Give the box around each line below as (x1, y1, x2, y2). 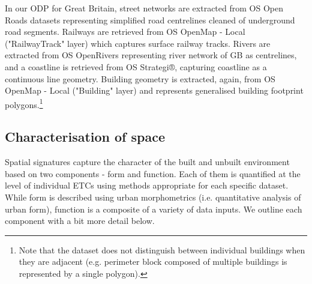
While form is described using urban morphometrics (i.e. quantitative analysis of (5, 190, 301, 203)
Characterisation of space (5, 127, 166, 146)
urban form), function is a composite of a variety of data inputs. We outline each (5, 202, 302, 215)
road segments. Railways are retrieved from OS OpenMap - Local (5, 25, 245, 38)
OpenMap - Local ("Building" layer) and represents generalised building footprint (5, 84, 304, 97)
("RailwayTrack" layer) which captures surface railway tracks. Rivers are (5, 37, 271, 49)
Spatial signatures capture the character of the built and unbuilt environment (5, 156, 290, 168)
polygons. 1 (5, 96, 43, 110)
